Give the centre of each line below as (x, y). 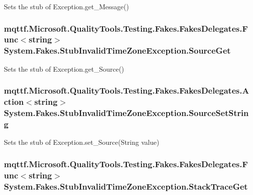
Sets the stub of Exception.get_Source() (64, 68)
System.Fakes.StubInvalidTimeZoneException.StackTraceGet (126, 186)
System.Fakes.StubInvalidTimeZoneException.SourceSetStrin (126, 113)
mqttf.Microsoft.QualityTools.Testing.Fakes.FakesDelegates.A (126, 90)
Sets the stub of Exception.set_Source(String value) (82, 142)
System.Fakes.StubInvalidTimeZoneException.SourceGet (117, 50)
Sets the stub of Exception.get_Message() (67, 6)
